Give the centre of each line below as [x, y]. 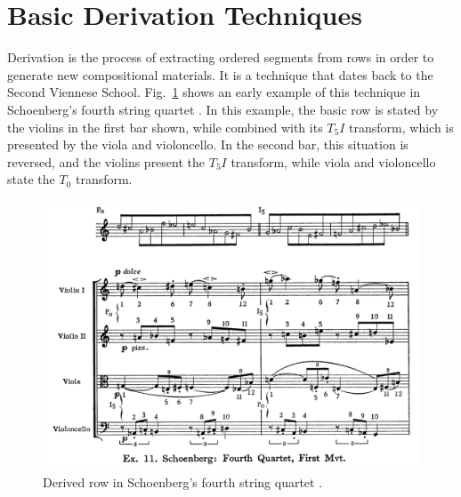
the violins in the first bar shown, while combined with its [165, 127]
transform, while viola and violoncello [333, 161]
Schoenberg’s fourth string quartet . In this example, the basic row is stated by [223, 109]
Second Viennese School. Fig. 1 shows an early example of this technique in [214, 92]
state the [31, 179]
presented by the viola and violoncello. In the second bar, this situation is [208, 144]
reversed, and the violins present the [106, 161]
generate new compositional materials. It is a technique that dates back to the [220, 74]
